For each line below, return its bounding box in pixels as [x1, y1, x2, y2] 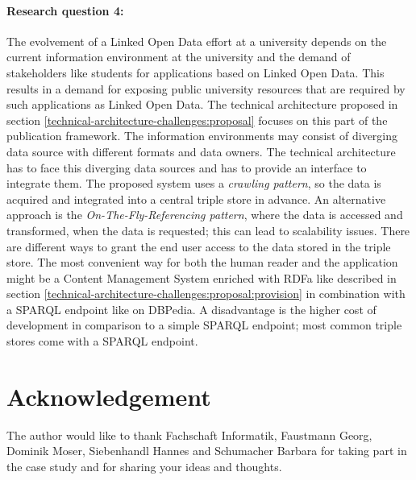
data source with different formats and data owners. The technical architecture [6, 143, 396, 159]
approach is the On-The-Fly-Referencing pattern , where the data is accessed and [6, 206, 403, 223]
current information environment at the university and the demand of [6, 48, 351, 65]
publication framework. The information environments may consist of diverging [6, 127, 398, 144]
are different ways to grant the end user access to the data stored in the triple [6, 238, 391, 254]
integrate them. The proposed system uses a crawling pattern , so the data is [6, 175, 381, 192]
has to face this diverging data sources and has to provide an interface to [6, 159, 367, 176]
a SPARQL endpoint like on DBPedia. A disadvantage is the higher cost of [6, 300, 376, 317]
